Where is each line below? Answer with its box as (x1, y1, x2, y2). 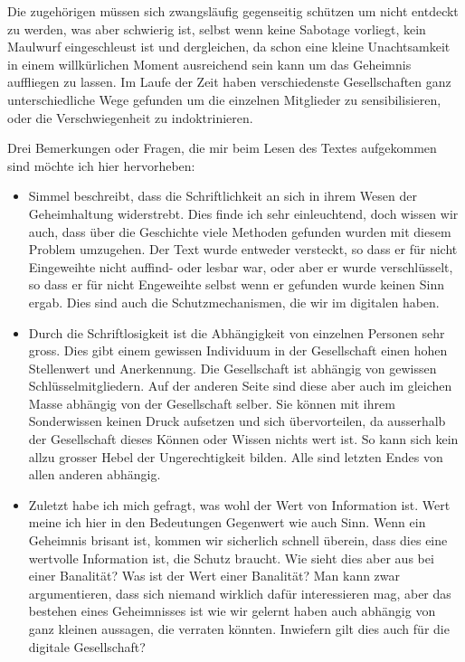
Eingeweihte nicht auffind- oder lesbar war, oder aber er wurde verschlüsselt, (28, 257, 453, 276)
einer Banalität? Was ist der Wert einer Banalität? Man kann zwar (28, 566, 401, 585)
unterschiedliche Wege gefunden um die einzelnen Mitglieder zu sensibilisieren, (7, 90, 441, 109)
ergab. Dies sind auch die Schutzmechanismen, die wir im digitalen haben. (28, 292, 440, 311)
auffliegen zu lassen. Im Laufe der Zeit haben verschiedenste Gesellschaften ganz (7, 72, 451, 91)
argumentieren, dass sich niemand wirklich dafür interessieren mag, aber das (28, 583, 451, 602)
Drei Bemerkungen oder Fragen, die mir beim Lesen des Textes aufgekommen (7, 138, 437, 157)
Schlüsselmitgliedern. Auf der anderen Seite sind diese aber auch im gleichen (28, 376, 452, 395)
